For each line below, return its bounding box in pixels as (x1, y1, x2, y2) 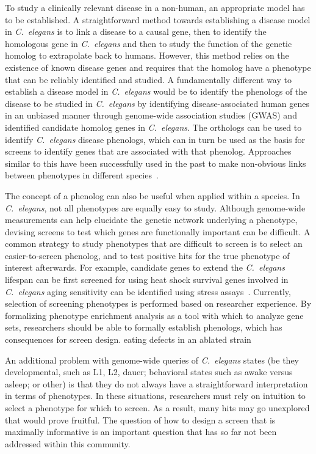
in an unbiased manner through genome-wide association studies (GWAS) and (5, 109, 297, 122)
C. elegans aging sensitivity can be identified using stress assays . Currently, (5, 285, 291, 298)
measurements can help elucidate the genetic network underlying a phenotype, (5, 213, 298, 226)
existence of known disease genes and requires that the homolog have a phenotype (5, 60, 311, 73)
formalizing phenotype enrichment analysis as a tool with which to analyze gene (5, 309, 304, 321)
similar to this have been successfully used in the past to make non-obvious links (5, 156, 306, 169)
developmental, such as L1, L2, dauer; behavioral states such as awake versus (5, 365, 293, 378)
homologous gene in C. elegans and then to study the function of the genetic (5, 37, 292, 49)
